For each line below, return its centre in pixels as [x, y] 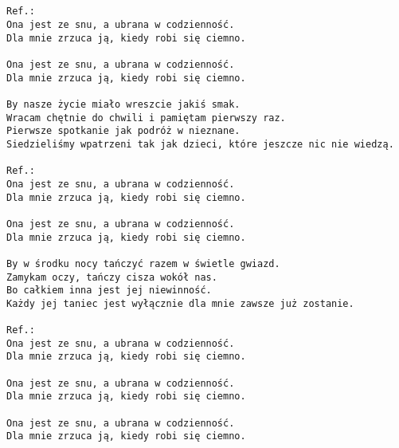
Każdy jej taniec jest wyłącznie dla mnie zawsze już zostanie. [180, 303]
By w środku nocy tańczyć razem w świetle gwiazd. [143, 263]
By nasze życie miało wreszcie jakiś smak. [123, 104]
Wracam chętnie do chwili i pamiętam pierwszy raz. [146, 118]
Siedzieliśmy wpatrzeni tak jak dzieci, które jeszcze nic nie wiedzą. [200, 144]
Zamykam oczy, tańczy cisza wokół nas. [112, 277]
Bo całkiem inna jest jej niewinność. [109, 291]
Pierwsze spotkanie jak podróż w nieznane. [123, 131]
